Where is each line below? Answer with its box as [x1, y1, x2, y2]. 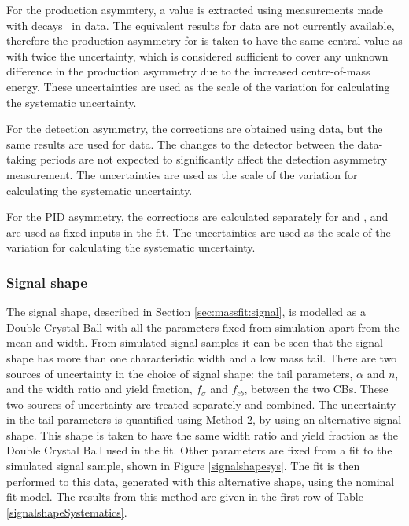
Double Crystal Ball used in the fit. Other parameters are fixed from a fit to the [6, 442, 392, 458]
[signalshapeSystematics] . [6, 503, 127, 520]
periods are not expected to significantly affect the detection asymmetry [40, 151, 388, 167]
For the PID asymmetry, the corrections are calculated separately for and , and [6, 208, 389, 225]
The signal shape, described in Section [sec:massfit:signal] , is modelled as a [6, 303, 366, 320]
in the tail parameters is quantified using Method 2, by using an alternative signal [6, 411, 402, 428]
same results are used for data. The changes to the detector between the [6, 135, 354, 152]
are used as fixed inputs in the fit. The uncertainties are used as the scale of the [6, 223, 391, 240]
